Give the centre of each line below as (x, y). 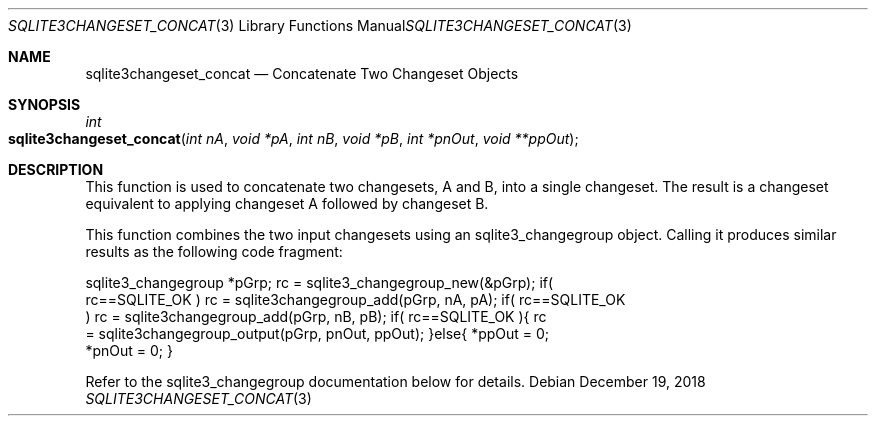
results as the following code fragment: (214, 251)
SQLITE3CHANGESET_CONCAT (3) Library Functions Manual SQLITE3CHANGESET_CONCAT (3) (320, 25)
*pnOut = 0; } (129, 350)
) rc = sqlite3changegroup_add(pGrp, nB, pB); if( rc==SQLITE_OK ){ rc (316, 316)
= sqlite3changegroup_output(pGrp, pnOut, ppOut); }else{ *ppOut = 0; (317, 333)
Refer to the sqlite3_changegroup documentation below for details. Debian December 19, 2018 (395, 381)
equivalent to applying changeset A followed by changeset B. (287, 203)
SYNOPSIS (44, 104)
